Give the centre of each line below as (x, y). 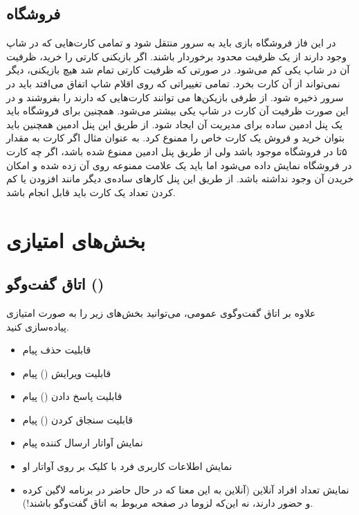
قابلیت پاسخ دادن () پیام (72, 396)
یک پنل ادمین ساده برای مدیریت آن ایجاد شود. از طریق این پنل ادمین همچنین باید (175, 124)
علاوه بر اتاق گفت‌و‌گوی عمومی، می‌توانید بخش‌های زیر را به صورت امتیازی (161, 312)
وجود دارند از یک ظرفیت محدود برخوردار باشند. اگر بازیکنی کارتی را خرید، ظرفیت (176, 56)
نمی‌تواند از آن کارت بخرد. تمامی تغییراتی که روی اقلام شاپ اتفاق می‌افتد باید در (173, 83)
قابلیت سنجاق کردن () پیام (77, 419)
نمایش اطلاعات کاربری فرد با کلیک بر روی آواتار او (127, 466)
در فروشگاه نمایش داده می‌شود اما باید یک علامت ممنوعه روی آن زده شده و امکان (179, 165)
